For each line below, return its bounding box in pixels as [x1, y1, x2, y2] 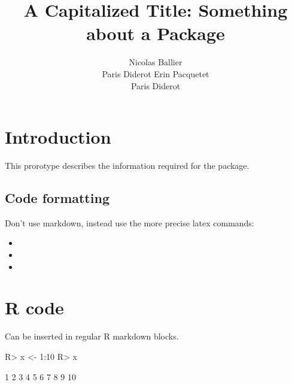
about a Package [86, 21, 225, 46]
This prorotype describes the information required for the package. [5, 159, 250, 172]
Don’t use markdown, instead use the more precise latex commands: [5, 216, 254, 229]
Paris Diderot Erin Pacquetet [102, 67, 209, 80]
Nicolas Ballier [129, 56, 182, 68]
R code [5, 295, 64, 320]
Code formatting [5, 189, 109, 207]
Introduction [5, 125, 111, 149]
